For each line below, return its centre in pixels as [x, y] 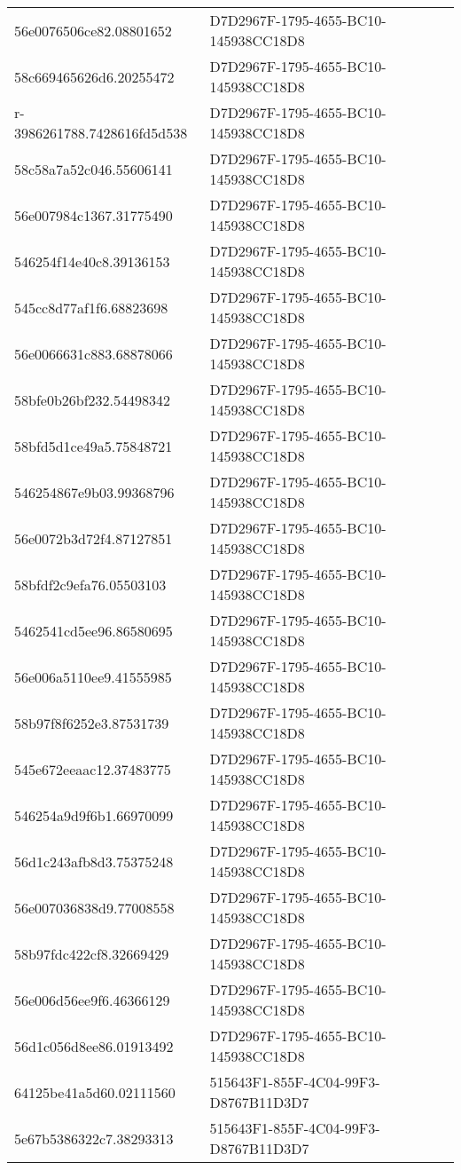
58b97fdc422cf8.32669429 [92, 953]
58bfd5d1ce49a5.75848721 [94, 446]
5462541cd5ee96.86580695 [94, 630]
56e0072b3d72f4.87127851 [94, 538]
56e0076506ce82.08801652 [93, 30]
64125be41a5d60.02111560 [95, 1092]
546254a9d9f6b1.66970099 [94, 815]
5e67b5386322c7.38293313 [94, 1138]
